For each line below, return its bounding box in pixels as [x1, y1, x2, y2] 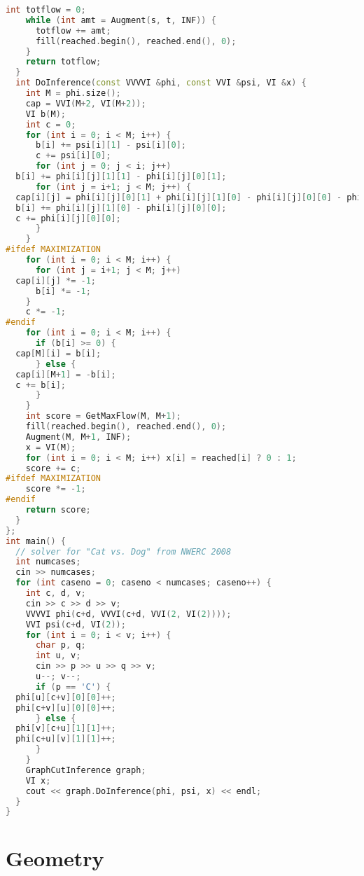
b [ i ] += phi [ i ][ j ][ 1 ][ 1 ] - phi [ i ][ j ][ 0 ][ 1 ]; [15, 172, 227, 181]
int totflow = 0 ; [6, 5, 86, 15]
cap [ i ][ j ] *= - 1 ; [15, 275, 96, 286]
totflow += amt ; [35, 25, 111, 36]
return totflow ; [25, 57, 101, 67]
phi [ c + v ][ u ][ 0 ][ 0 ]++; [15, 702, 116, 713]
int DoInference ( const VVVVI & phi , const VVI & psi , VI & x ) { [15, 78, 307, 88]
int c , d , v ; [25, 588, 86, 598]
